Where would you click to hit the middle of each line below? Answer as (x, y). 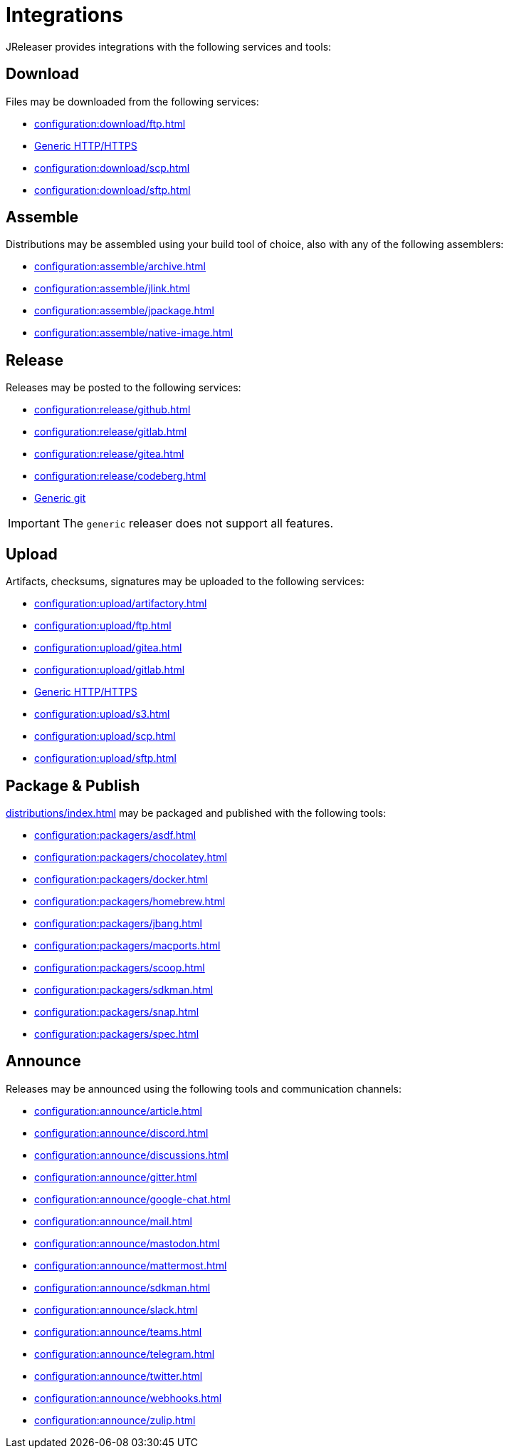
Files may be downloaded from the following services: (132, 101)
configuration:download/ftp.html (110, 123)
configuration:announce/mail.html (113, 1221)
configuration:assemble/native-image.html (134, 333)
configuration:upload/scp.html (105, 736)
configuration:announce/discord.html (121, 1133)
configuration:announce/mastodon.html (127, 1243)
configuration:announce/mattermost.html (131, 1265)
